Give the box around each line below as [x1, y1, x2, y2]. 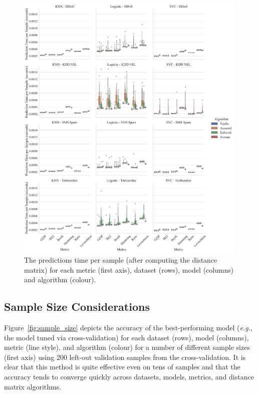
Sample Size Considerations [4, 299, 150, 314]
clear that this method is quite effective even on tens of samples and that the [4, 361, 240, 372]
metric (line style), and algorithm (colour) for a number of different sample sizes [4, 342, 250, 352]
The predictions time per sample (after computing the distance [24, 255, 217, 265]
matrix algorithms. [4, 381, 62, 391]
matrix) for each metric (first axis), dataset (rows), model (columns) [24, 264, 234, 275]
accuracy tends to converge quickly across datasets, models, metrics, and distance [4, 371, 254, 381]
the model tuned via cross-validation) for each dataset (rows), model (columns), [4, 332, 249, 342]
